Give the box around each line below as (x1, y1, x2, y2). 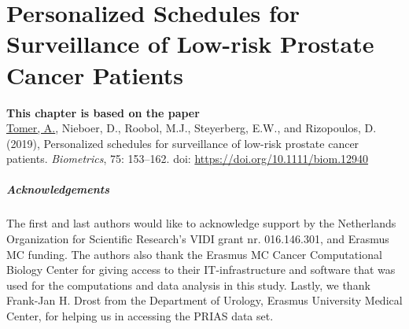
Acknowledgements (6, 181, 110, 198)
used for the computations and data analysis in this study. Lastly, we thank (6, 276, 370, 293)
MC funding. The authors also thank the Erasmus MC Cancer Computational (6, 246, 382, 262)
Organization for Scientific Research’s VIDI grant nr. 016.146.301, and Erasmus (6, 231, 389, 247)
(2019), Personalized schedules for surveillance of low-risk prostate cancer (6, 135, 359, 151)
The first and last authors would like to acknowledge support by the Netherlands (6, 215, 396, 231)
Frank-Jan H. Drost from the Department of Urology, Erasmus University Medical (6, 292, 403, 309)
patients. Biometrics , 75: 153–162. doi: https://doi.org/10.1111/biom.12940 (6, 150, 369, 167)
